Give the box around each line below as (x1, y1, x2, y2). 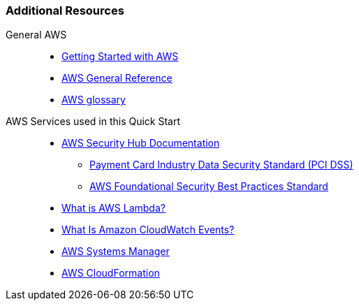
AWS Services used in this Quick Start (6, 115, 181, 128)
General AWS (6, 29, 67, 41)
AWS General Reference (61, 72, 173, 85)
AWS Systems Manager (61, 245, 170, 258)
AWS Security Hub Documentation (61, 137, 220, 150)
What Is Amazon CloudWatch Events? (61, 224, 235, 236)
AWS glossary (61, 94, 126, 106)
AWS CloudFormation (61, 267, 160, 279)
